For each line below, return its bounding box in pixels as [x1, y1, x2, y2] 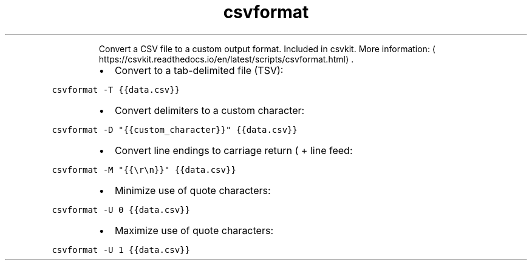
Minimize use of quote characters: [114, 184, 271, 196]
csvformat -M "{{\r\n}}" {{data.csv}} [52, 164, 236, 175]
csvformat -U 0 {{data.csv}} [52, 204, 190, 215]
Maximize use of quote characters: [114, 224, 273, 236]
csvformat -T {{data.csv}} [52, 84, 180, 95]
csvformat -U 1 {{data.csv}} [52, 244, 190, 255]
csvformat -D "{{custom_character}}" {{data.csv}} [52, 124, 298, 135]
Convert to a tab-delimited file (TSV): [114, 64, 284, 76]
